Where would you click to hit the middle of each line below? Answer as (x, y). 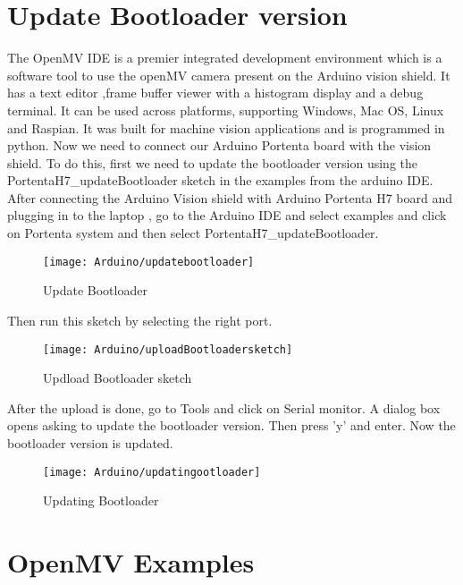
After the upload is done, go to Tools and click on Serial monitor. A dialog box (224, 407)
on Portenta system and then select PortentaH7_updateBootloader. (193, 233)
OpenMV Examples (131, 561)
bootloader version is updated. (90, 442)
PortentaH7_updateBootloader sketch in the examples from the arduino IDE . (220, 180)
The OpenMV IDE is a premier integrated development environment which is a (225, 58)
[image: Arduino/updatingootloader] (152, 472)
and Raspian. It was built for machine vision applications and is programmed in (226, 127)
